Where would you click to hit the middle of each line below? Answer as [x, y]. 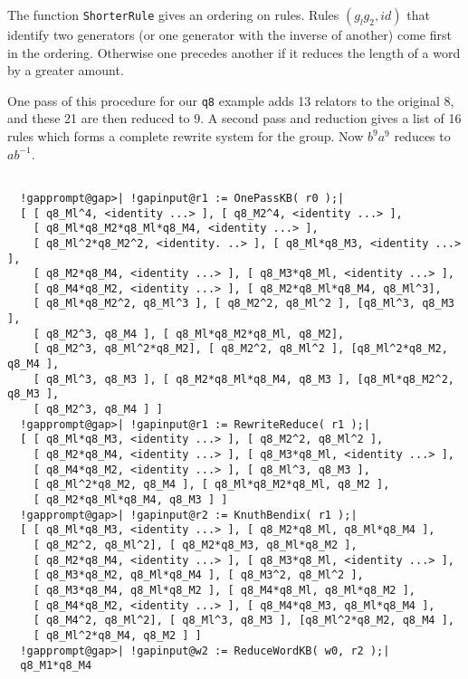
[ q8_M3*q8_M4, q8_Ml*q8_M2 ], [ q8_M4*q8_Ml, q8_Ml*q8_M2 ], [224, 590]
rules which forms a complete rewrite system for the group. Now [186, 136]
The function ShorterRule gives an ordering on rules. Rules [173, 14]
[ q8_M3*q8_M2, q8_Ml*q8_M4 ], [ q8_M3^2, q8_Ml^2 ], [198, 575]
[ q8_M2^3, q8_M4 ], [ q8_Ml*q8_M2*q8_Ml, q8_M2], [189, 334]
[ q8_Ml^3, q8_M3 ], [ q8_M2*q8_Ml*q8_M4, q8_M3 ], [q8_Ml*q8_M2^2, [244, 379]
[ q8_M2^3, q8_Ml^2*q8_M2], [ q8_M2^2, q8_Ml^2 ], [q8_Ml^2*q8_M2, [240, 349]
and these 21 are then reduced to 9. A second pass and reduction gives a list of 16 [234, 118]
